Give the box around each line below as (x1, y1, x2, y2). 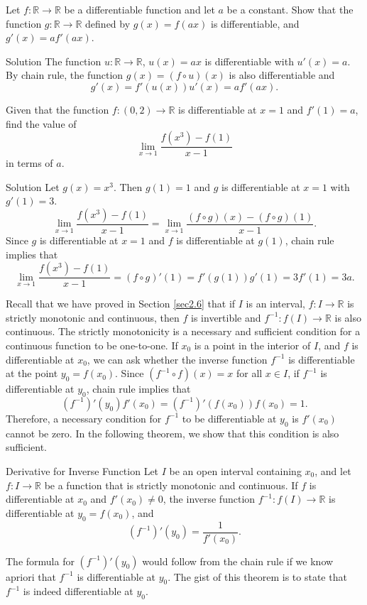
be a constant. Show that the (226, 2, 354, 16)
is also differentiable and (229, 67, 335, 82)
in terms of (6, 156, 53, 170)
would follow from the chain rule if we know (142, 553, 334, 568)
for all (236, 366, 263, 381)
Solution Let (6, 179, 60, 194)
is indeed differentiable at (23, 584, 133, 599)
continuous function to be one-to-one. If (6, 338, 178, 352)
